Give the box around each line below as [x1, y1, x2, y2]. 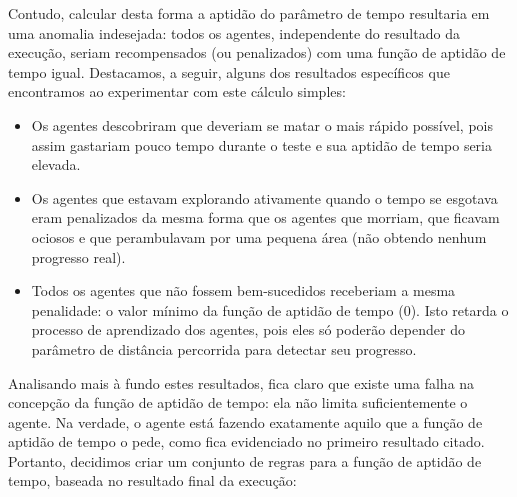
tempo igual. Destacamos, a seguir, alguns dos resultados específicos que [8, 61, 450, 82]
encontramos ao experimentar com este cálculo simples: [8, 81, 346, 102]
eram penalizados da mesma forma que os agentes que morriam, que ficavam [31, 207, 500, 228]
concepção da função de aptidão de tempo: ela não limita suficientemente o [8, 392, 468, 413]
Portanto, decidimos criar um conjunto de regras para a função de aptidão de [8, 450, 482, 471]
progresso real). [31, 246, 126, 267]
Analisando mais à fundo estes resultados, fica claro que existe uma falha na [8, 372, 475, 393]
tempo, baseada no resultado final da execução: [8, 470, 297, 491]
